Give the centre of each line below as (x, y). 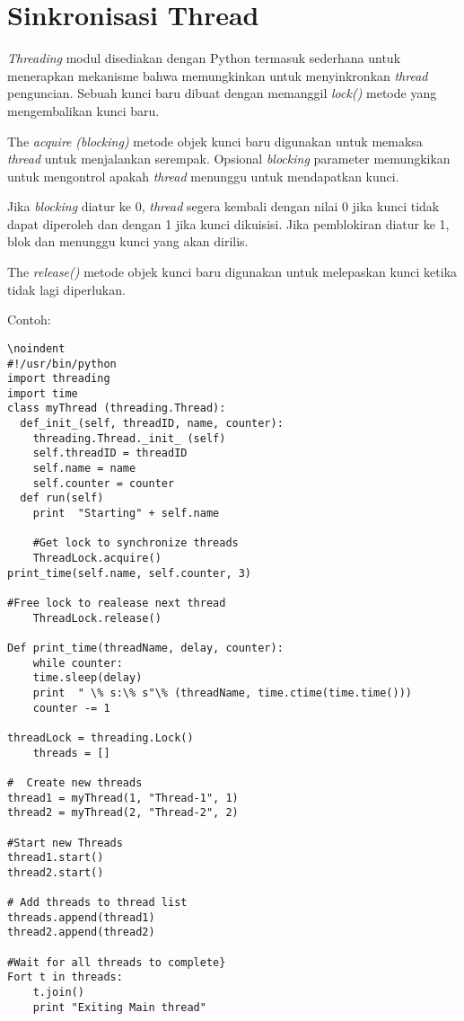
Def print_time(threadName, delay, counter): (145, 648)
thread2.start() (56, 872)
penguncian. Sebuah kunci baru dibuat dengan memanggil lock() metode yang (222, 93)
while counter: (78, 663)
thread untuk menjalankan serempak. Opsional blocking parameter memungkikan (229, 159)
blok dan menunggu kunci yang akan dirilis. (128, 241)
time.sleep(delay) (88, 678)
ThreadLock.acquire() (97, 559)
